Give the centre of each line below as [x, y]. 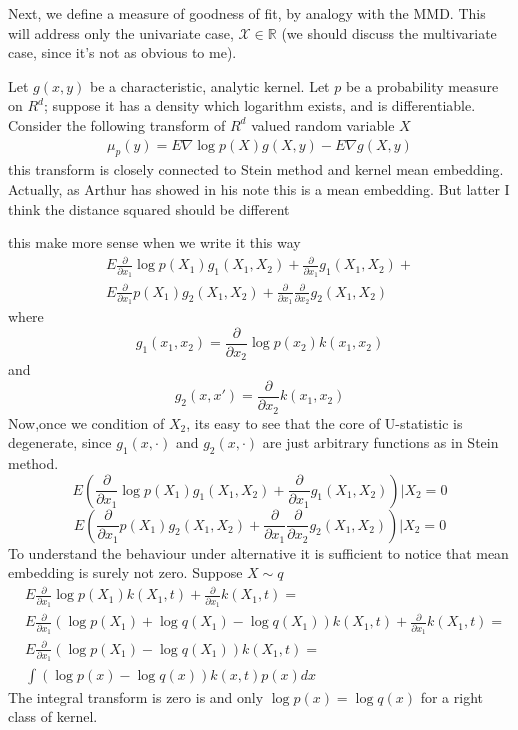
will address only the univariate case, [121, 32]
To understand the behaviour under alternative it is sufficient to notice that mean [258, 552]
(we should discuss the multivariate [389, 32]
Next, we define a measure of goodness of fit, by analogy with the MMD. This [247, 13]
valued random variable [323, 124]
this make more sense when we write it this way [154, 242]
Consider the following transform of [117, 124]
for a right [451, 696]
